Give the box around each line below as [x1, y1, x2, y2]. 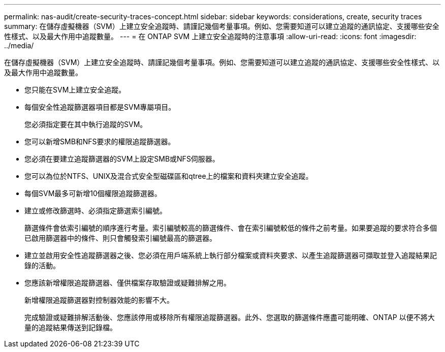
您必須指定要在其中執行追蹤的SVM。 [24, 120, 147, 129]
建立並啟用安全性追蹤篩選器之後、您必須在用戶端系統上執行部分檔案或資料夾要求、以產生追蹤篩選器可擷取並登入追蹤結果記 [24, 251, 437, 260]
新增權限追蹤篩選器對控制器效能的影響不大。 [24, 296, 174, 304]
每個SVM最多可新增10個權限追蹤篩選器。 [24, 189, 162, 198]
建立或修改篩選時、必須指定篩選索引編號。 [24, 206, 167, 215]
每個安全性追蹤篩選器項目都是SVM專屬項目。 [24, 103, 176, 111]
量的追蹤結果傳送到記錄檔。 [24, 323, 117, 332]
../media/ [4, 41, 34, 50]
